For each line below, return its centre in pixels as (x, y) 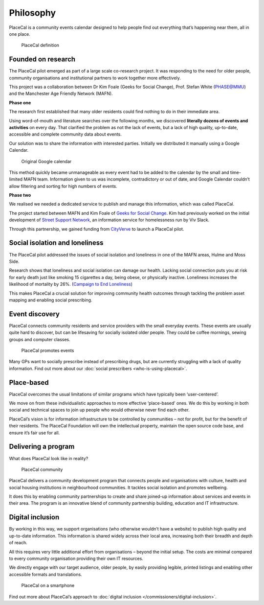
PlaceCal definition (40, 45)
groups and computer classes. (40, 339)
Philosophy (33, 13)
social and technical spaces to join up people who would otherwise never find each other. (99, 410)
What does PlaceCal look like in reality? (49, 458)
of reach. (18, 543)
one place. (20, 34)
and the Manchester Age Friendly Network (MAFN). (61, 93)
